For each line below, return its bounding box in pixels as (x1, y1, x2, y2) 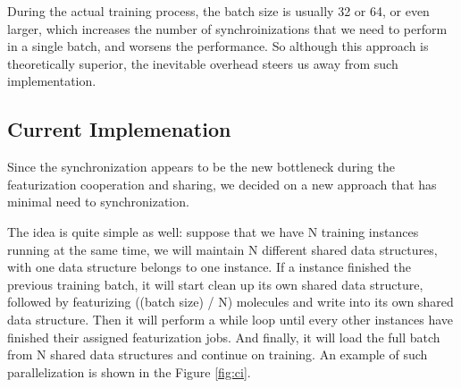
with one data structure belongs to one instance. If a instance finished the (7, 257, 411, 276)
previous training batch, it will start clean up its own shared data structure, (7, 274, 423, 293)
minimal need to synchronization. (7, 192, 189, 211)
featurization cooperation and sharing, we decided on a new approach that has (7, 174, 437, 193)
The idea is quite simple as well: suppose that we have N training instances (7, 222, 419, 240)
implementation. (7, 72, 96, 90)
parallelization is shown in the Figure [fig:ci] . (7, 362, 251, 381)
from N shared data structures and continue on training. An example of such (7, 345, 428, 364)
